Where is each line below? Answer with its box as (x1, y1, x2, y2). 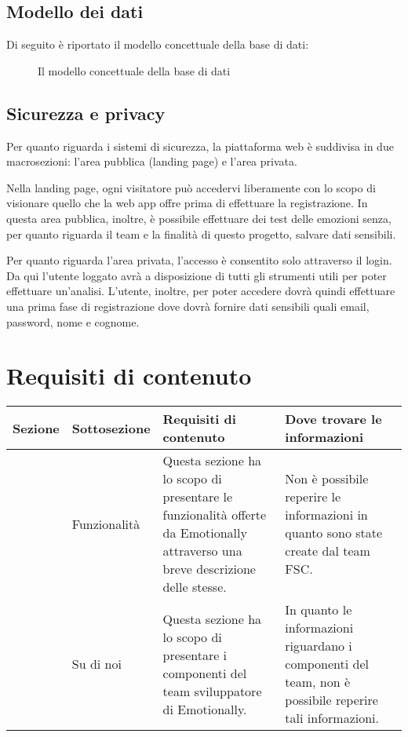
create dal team (285, 542, 370, 560)
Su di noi (71, 655, 122, 673)
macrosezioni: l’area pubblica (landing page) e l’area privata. (6, 153, 297, 170)
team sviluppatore (162, 681, 262, 700)
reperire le (285, 487, 341, 506)
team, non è (285, 673, 350, 691)
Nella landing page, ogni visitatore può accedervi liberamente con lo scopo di (6, 179, 376, 195)
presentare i (162, 645, 228, 664)
